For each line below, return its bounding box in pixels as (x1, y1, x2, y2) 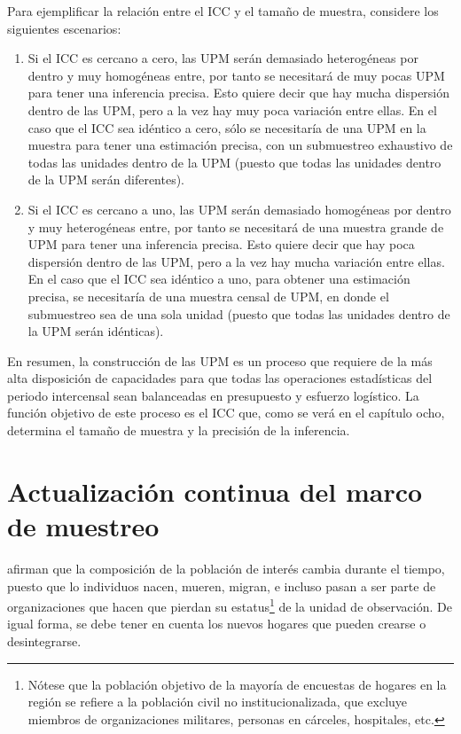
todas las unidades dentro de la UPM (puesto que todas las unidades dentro (27, 152, 441, 171)
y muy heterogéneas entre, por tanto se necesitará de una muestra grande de (27, 217, 444, 236)
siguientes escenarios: (7, 19, 121, 37)
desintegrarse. (7, 632, 82, 650)
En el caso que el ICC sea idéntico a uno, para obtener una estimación (27, 269, 410, 288)
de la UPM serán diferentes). (27, 170, 185, 189)
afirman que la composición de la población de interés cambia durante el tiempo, (7, 558, 445, 577)
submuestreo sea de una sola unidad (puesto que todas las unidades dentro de (27, 304, 450, 323)
